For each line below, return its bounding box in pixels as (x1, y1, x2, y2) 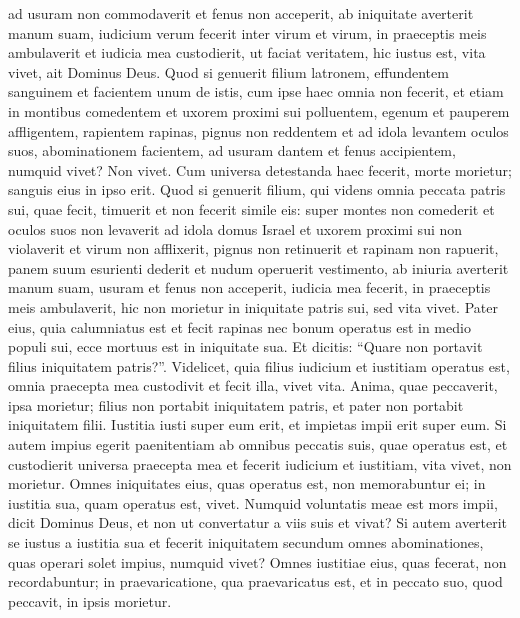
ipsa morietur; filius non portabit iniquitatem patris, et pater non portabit (8, 394, 464, 415)
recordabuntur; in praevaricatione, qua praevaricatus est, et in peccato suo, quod (8, 571, 503, 592)
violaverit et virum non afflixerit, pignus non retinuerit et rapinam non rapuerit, (8, 238, 499, 259)
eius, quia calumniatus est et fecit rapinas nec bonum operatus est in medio (8, 316, 471, 337)
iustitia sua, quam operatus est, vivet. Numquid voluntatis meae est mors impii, (8, 492, 498, 513)
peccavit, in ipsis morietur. (8, 590, 172, 611)
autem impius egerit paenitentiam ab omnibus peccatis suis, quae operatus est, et (8, 434, 508, 455)
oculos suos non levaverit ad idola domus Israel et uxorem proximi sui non (8, 218, 463, 239)
